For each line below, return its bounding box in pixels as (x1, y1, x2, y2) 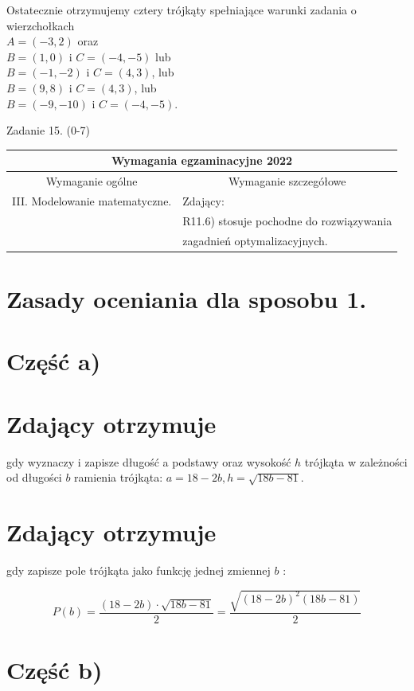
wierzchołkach (6, 17, 75, 33)
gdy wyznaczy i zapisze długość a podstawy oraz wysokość (6, 453, 291, 470)
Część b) (6, 654, 103, 686)
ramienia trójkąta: (74, 469, 163, 486)
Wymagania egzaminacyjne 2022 (111, 152, 293, 169)
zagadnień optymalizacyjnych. (182, 232, 328, 248)
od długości (6, 469, 62, 486)
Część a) (6, 345, 101, 377)
